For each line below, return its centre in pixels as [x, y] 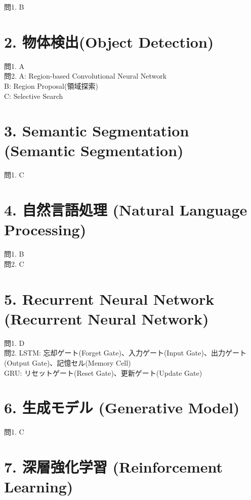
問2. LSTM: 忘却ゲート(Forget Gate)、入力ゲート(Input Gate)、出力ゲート [125, 353]
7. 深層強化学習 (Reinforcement [114, 467]
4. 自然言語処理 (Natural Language [126, 210]
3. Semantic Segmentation [97, 131]
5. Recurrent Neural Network [109, 298]
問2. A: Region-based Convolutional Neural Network [86, 76]
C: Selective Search [34, 96]
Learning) [39, 487]
